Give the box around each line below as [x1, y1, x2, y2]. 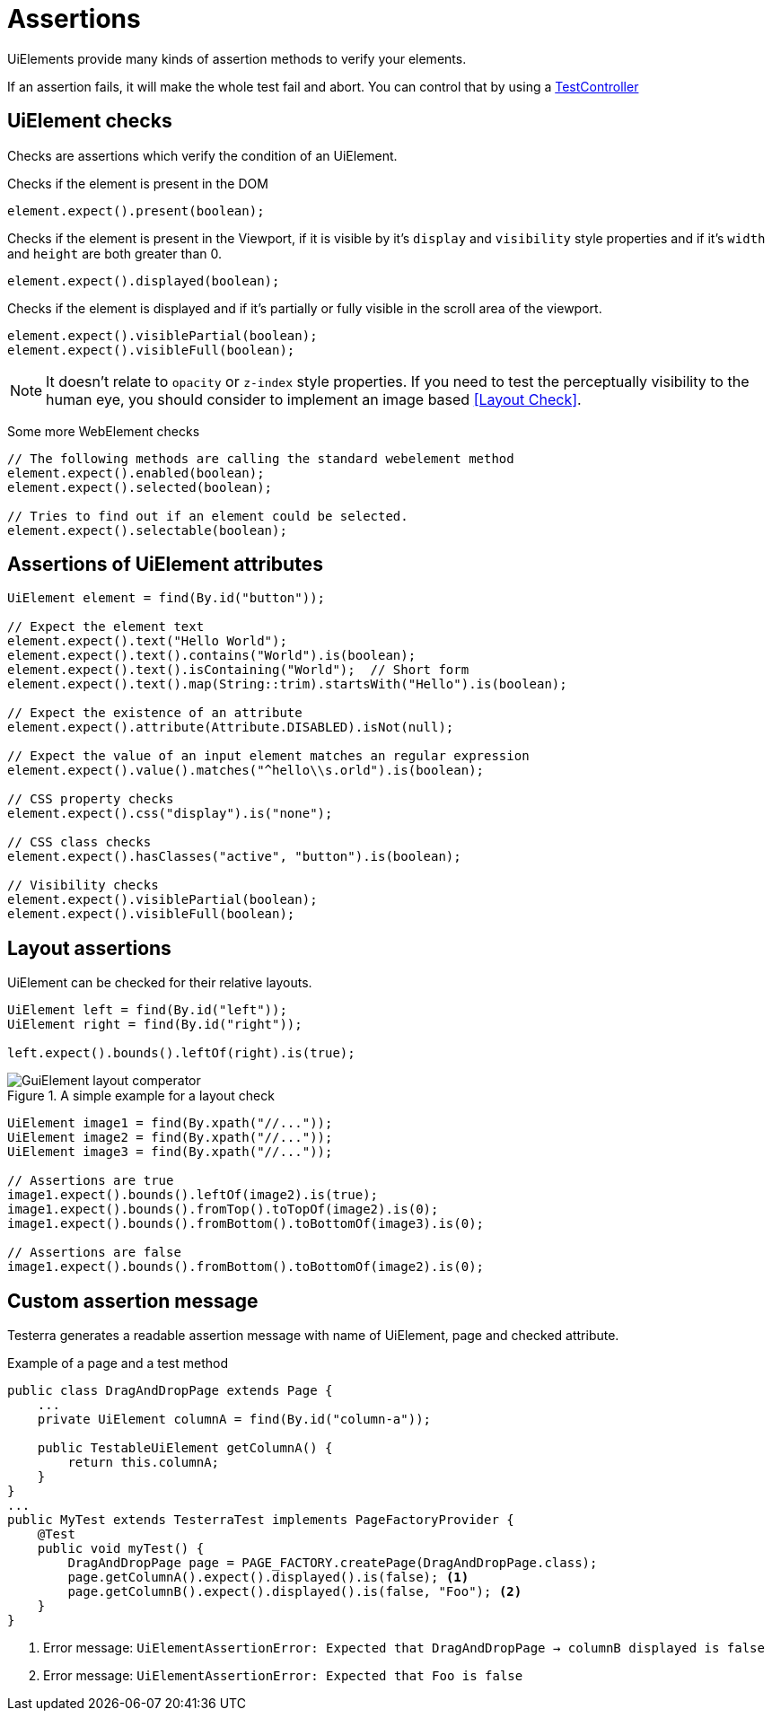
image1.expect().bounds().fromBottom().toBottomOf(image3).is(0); [7, 1216, 485, 1232]
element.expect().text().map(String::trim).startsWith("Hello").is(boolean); [7, 677, 567, 692]
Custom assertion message [7, 1289, 259, 1312]
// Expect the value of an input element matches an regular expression [7, 749, 530, 764]
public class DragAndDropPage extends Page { [7, 1383, 333, 1398]
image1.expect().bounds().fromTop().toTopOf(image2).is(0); [7, 1202, 439, 1217]
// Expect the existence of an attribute [7, 706, 303, 721]
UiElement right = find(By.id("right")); [7, 1017, 303, 1032]
